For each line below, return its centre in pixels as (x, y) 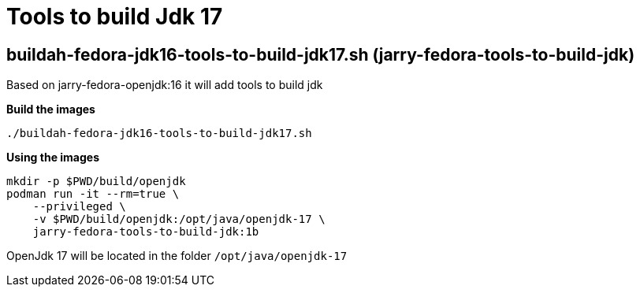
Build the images (51, 109)
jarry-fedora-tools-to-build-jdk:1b (146, 232)
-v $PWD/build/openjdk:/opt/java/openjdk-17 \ (179, 219)
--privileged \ (79, 207)
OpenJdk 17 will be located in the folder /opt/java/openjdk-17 (177, 256)
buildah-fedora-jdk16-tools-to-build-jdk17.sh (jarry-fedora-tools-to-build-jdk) (321, 54)
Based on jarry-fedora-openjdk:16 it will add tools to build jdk (165, 85)
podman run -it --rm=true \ (93, 194)
